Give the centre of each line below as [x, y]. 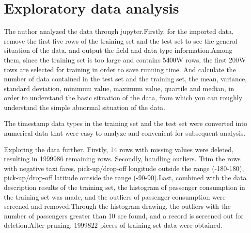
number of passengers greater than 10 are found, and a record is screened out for [124, 215]
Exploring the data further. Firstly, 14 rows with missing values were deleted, [119, 149]
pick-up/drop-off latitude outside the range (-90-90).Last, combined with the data [125, 178]
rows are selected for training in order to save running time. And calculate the [120, 69]
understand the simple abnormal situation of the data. [85, 107]
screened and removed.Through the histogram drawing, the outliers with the [117, 206]
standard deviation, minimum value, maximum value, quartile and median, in [119, 88]
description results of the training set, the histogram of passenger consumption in [125, 187]
